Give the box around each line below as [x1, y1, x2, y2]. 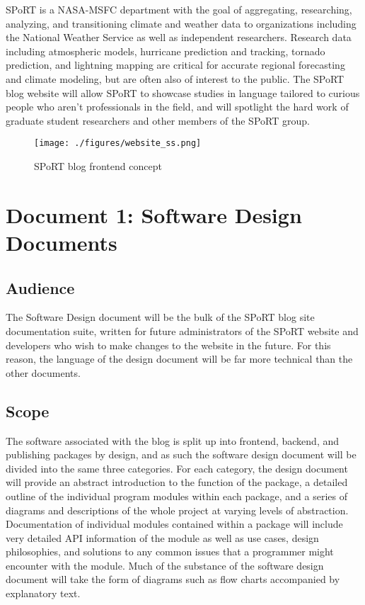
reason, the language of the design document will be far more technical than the [6, 351, 353, 366]
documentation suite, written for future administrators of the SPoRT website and [6, 323, 359, 338]
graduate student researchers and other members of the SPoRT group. [6, 113, 310, 128]
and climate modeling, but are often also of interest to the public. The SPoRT [6, 71, 344, 86]
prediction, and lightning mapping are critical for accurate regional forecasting [6, 57, 345, 72]
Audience [6, 276, 75, 298]
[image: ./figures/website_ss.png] [34, 138, 202, 149]
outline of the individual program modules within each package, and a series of [6, 488, 347, 503]
